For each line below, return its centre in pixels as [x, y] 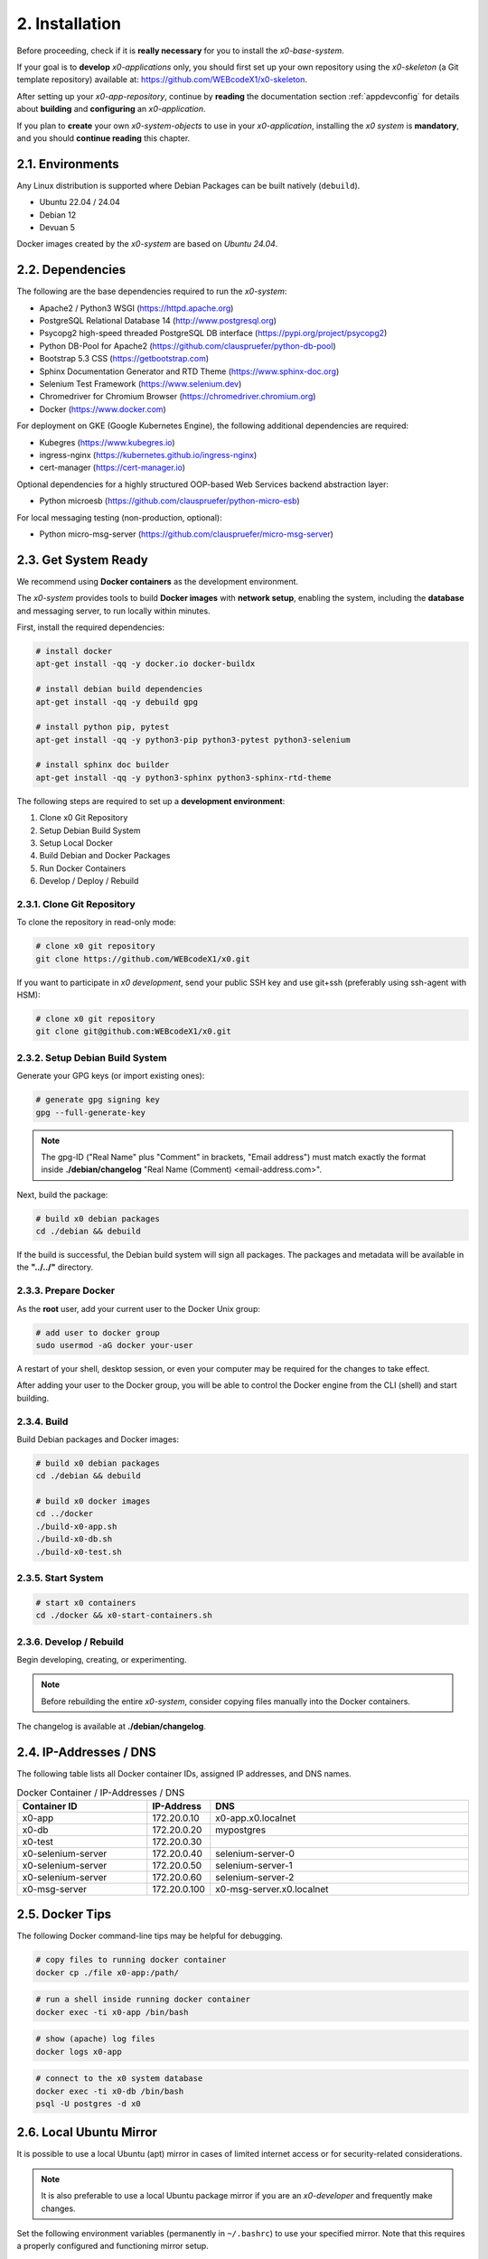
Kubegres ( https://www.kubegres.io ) [107, 442]
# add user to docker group [98, 1332]
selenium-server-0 [255, 1853]
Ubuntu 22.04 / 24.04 [80, 202]
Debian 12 [58, 215]
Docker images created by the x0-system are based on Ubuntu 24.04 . [147, 244]
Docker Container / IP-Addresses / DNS [101, 1792]
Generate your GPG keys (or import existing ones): [111, 1076]
